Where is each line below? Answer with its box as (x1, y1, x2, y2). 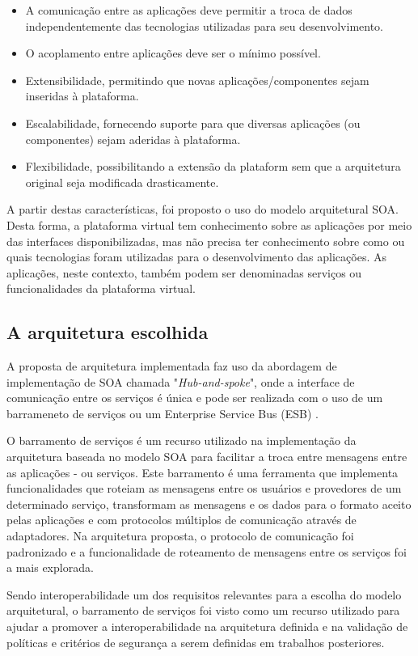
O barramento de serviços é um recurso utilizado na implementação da (6, 432, 357, 449)
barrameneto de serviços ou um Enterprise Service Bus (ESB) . (6, 404, 319, 421)
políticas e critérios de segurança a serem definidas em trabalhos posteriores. (6, 633, 385, 650)
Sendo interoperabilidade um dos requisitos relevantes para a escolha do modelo (6, 586, 402, 603)
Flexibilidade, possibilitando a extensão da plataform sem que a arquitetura (25, 158, 401, 175)
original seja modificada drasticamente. (25, 173, 219, 190)
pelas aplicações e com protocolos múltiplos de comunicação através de (6, 511, 357, 528)
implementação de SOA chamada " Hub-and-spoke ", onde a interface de (6, 373, 355, 390)
